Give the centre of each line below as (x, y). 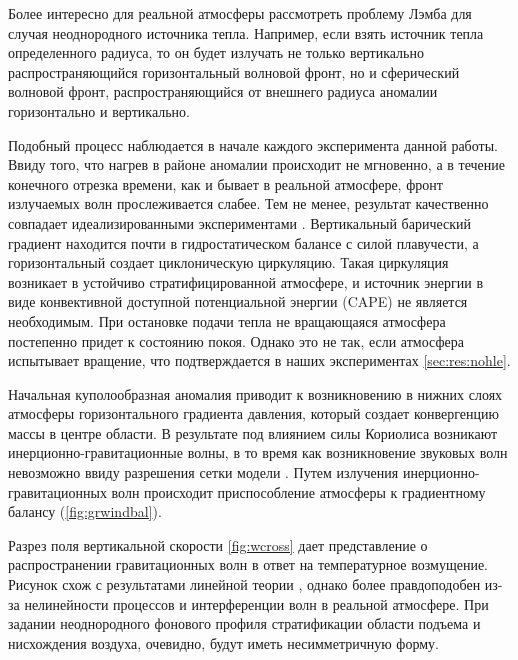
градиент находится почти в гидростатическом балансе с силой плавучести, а (243, 242)
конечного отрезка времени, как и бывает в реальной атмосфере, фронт (225, 183)
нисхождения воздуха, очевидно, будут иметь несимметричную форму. (223, 642)
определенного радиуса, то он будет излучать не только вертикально (216, 52)
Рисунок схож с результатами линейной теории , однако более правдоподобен (244, 584)
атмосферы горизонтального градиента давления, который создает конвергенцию (253, 413)
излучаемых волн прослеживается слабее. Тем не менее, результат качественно (248, 203)
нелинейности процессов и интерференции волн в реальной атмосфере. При (256, 603)
